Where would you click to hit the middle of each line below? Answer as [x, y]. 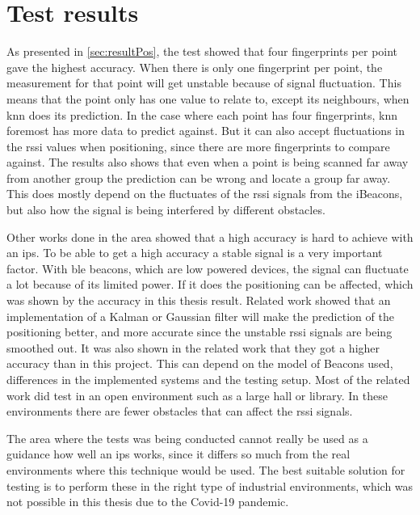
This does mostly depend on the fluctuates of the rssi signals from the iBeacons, [205, 194]
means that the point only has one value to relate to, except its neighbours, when [208, 98]
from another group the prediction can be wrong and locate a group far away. [199, 177]
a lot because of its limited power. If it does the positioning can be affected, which [210, 284]
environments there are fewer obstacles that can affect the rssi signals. [180, 411]
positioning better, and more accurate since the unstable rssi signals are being [199, 332]
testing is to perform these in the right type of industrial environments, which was [210, 485]
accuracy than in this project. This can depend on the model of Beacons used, [200, 363]
